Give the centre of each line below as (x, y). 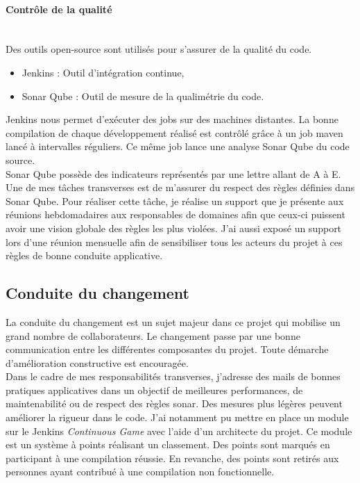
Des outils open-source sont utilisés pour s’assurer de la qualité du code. (159, 49)
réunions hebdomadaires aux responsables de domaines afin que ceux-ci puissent (175, 214)
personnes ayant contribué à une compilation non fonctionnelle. (140, 472)
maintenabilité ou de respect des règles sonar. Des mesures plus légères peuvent (174, 403)
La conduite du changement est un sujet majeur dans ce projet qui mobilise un (173, 321)
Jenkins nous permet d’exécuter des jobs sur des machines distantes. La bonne (172, 119)
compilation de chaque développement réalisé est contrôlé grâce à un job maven (174, 132)
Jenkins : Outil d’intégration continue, (103, 72)
